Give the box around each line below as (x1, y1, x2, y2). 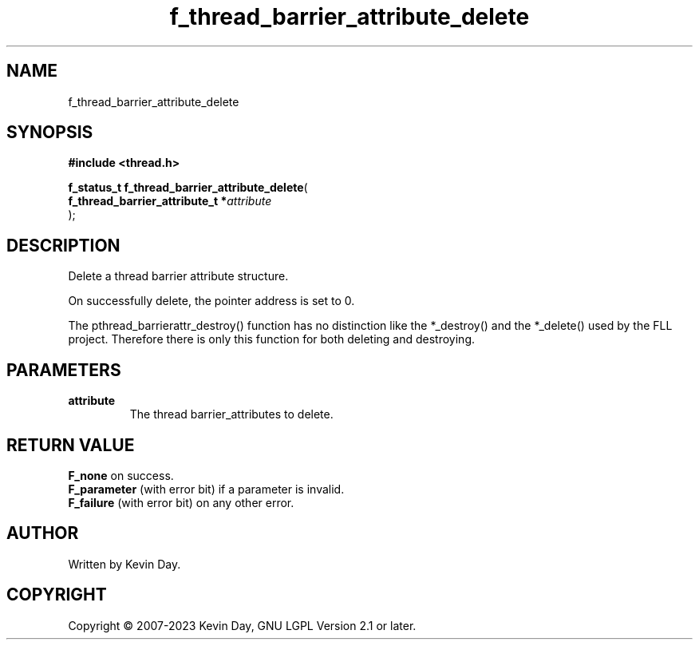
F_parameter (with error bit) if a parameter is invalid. (68, 482, 345, 496)
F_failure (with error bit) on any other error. (68, 495, 294, 509)
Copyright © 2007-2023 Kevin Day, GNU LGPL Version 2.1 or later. (68, 618, 417, 632)
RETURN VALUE (6, 434, 135, 455)
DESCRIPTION (6, 235, 120, 256)
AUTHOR (6, 523, 79, 544)
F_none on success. (68, 468, 174, 482)
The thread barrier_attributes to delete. (129, 407, 334, 422)
